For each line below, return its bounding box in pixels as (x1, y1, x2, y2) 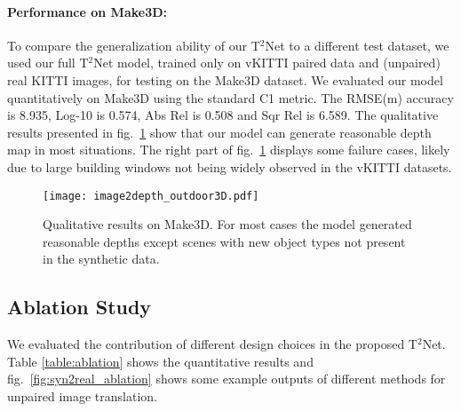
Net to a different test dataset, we (265, 36, 449, 54)
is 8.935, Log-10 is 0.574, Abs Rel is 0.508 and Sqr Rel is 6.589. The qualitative (7, 106, 439, 124)
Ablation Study (7, 293, 152, 320)
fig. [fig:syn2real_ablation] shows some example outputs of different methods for (7, 369, 446, 388)
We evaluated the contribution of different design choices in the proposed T (7, 335, 417, 353)
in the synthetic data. (43, 249, 160, 268)
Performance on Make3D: (7, 2, 168, 20)
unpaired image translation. (7, 386, 157, 405)
